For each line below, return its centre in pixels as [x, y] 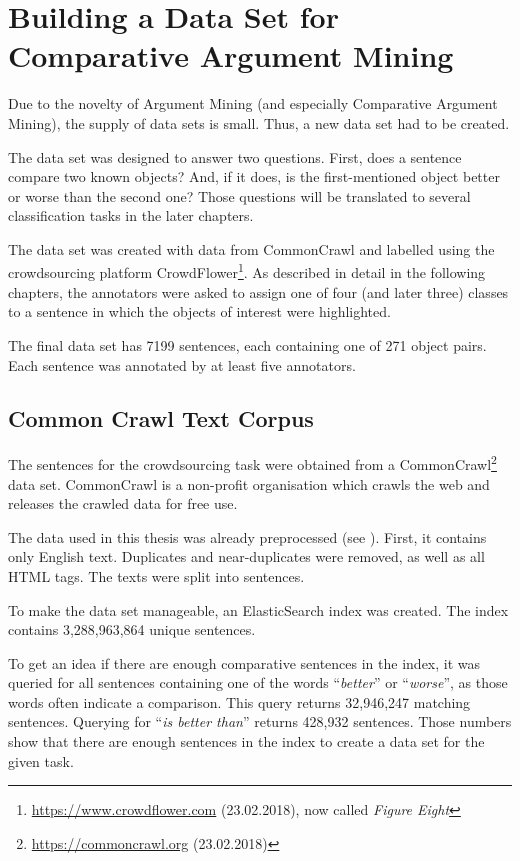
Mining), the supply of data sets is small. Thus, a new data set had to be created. [259, 122]
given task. [41, 760]
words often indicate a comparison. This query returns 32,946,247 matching [239, 701]
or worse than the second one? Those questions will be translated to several [239, 195]
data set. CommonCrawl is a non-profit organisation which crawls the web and [249, 483]
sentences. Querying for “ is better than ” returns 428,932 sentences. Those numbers [260, 721]
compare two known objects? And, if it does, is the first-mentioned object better [254, 176]
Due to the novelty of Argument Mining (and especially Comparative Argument [253, 103]
